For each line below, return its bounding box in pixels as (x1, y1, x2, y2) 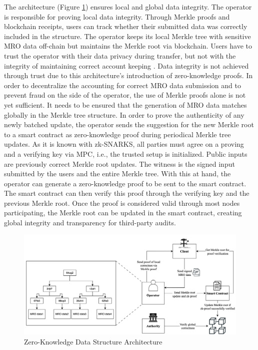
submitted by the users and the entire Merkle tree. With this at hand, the (4, 168, 231, 179)
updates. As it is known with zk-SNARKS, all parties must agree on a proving (4, 139, 244, 149)
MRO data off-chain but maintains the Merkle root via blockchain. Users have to (4, 41, 252, 51)
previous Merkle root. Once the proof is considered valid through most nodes (4, 197, 240, 208)
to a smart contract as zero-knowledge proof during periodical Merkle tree (4, 129, 231, 139)
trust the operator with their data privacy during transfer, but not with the (4, 50, 236, 61)
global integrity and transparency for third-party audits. (4, 217, 176, 228)
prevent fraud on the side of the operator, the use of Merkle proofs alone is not (4, 90, 246, 100)
